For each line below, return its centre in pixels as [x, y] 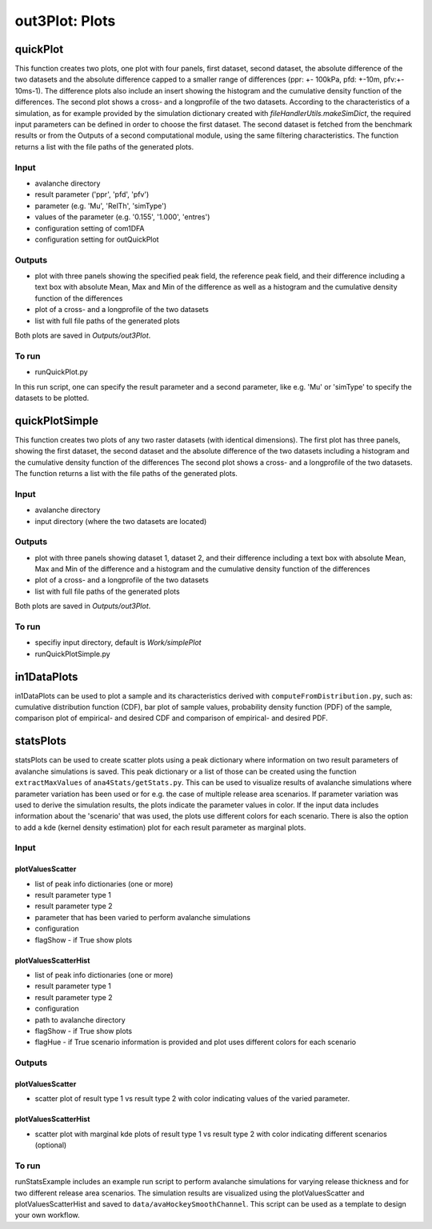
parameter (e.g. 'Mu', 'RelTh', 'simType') [101, 206]
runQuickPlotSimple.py [73, 654]
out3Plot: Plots [65, 21]
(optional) [51, 1145]
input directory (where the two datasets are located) [121, 521]
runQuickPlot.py [61, 372]
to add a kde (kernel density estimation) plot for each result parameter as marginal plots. [160, 827]
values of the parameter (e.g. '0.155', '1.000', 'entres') [122, 217]
